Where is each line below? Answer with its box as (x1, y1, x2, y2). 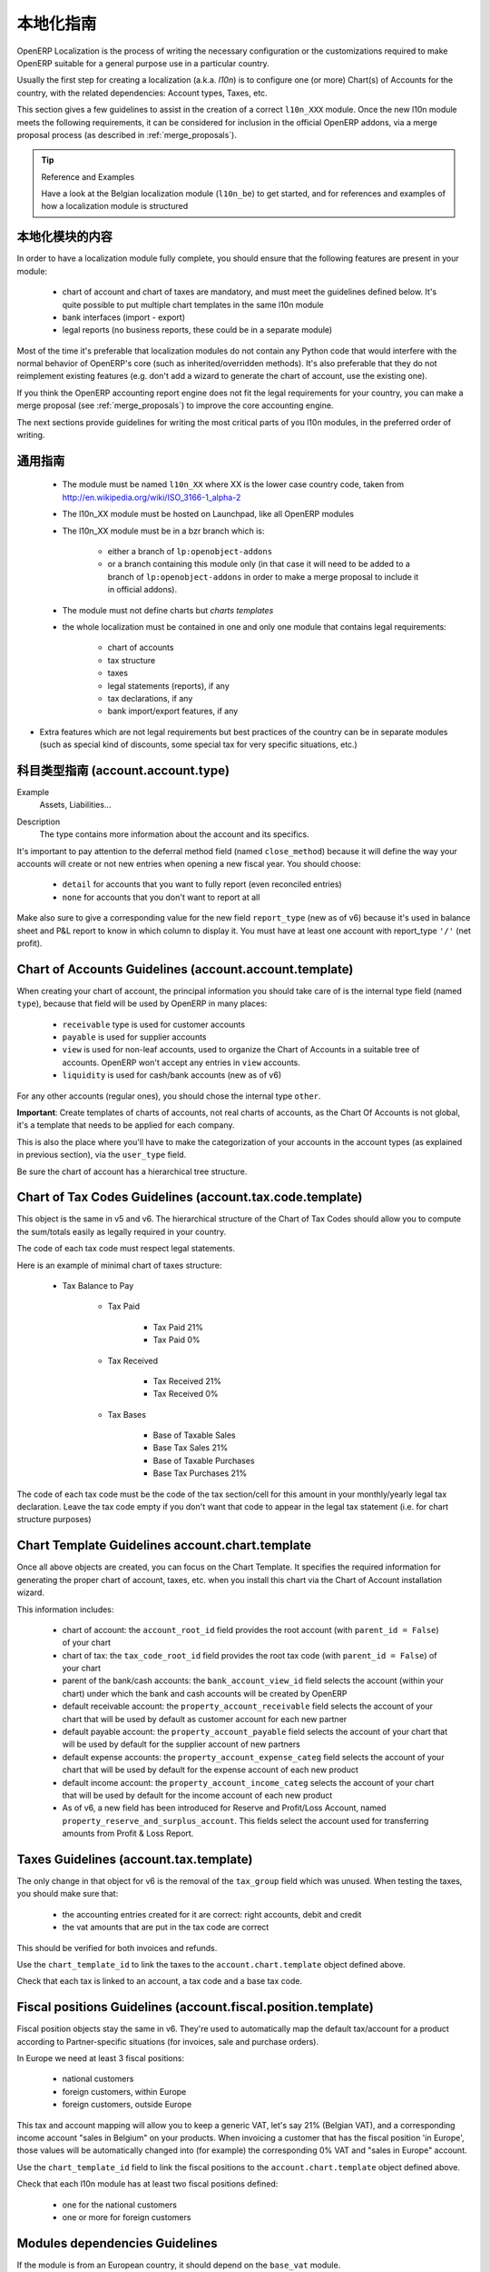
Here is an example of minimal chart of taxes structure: (16, 1260, 222, 1271)
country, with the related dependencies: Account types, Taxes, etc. (16, 87, 268, 98)
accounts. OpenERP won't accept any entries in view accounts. (62, 1057, 301, 1068)
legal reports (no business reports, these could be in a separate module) (62, 324, 333, 335)
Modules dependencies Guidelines (16, 2236, 218, 2251)
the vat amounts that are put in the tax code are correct (62, 1922, 269, 1933)
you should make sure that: (16, 1888, 119, 1899)
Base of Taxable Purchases (152, 1455, 255, 1466)
